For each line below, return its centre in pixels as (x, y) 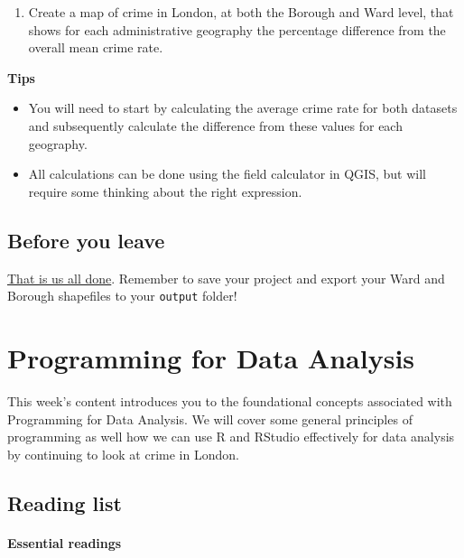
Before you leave (86, 240)
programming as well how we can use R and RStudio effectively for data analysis (231, 437)
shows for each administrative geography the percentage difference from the (237, 29)
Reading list (65, 502)
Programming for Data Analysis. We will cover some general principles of (210, 418)
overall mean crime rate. (96, 47)
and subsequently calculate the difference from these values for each (215, 125)
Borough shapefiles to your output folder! (122, 296)
